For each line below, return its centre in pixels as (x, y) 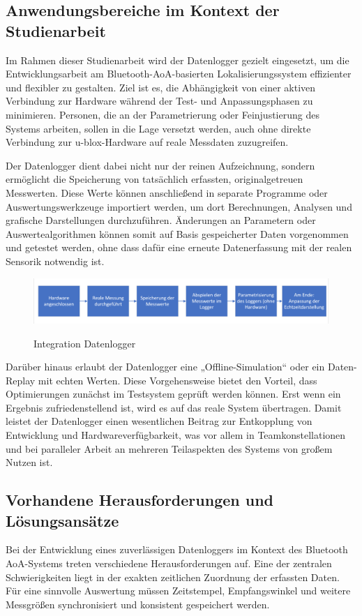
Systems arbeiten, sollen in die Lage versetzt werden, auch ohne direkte (158, 128)
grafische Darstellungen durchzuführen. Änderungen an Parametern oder (161, 220)
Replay (21, 380)
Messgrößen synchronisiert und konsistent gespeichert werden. (138, 604)
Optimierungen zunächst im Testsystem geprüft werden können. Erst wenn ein (173, 394)
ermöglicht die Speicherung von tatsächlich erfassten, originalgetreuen (154, 179)
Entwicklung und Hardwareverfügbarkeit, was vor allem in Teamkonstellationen (176, 435)
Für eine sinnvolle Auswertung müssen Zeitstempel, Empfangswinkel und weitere (178, 591)
